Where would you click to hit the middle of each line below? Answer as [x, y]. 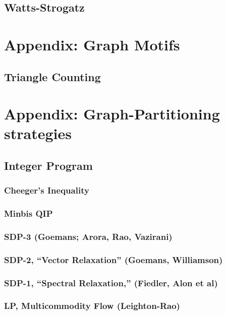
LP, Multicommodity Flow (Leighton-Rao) [92, 306]
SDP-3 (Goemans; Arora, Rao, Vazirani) [88, 236]
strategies [38, 133]
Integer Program [48, 165]
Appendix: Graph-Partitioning [112, 114]
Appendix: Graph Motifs [92, 44]
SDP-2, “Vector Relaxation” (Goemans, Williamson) [114, 259]
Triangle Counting [52, 76]
